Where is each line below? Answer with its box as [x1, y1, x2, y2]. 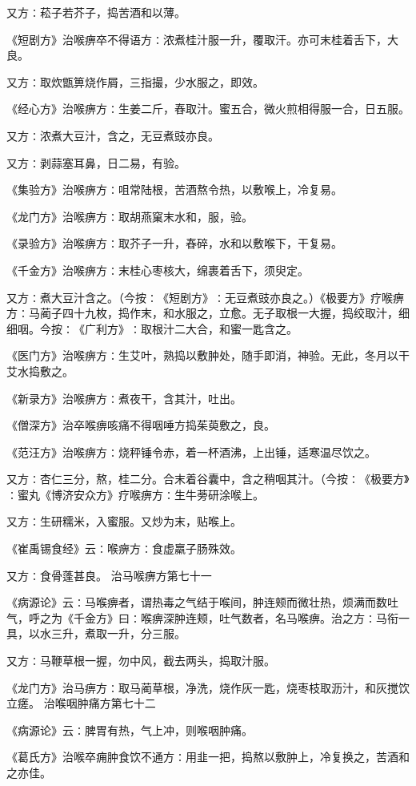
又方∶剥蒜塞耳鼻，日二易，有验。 [6, 154, 186, 171]
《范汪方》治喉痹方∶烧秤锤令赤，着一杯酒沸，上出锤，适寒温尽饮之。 [6, 443, 376, 460]
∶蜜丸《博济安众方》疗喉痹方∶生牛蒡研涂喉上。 [6, 486, 264, 502]
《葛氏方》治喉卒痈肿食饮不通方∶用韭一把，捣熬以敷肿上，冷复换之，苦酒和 [6, 748, 410, 765]
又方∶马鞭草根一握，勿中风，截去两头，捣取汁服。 [6, 652, 275, 669]
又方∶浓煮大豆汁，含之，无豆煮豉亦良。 [6, 127, 219, 143]
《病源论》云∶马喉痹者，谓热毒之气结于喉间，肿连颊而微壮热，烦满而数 [6, 594, 387, 611]
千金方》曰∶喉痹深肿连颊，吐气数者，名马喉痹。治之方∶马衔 [73, 609, 398, 626]
